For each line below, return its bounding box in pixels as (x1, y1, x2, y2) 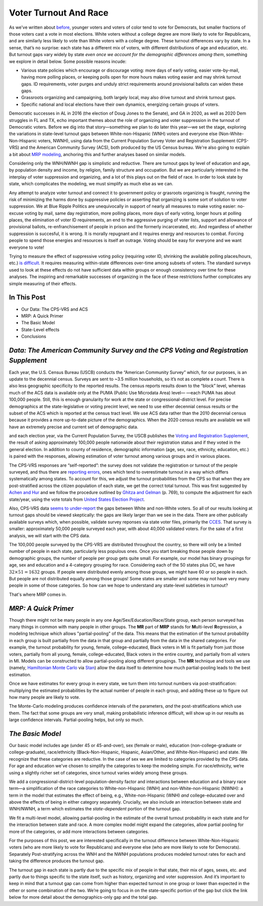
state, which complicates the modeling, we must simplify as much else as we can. (9, 181, 173, 187)
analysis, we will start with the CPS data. (9, 532, 90, 538)
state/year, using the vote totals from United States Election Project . (9, 496, 145, 502)
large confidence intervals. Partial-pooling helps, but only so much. (9, 717, 144, 723)
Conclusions (21, 334, 46, 339)
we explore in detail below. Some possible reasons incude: (9, 59, 127, 64)
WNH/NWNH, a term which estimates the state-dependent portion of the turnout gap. (9, 806, 181, 812)
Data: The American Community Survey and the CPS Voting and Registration (9, 346, 248, 355)
